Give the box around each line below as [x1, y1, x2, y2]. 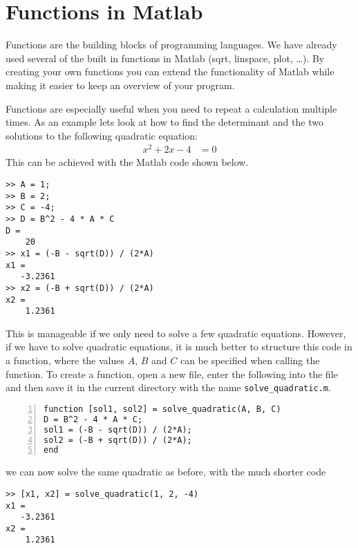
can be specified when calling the [180, 353, 320, 368]
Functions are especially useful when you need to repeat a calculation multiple [6, 101, 337, 115]
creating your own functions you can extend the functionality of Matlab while [6, 64, 335, 79]
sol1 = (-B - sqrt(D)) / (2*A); [44, 424, 192, 435]
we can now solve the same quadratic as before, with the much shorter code [6, 464, 326, 479]
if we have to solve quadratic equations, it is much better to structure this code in [6, 339, 352, 354]
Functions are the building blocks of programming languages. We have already [6, 37, 337, 52]
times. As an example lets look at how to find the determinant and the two [6, 115, 323, 129]
